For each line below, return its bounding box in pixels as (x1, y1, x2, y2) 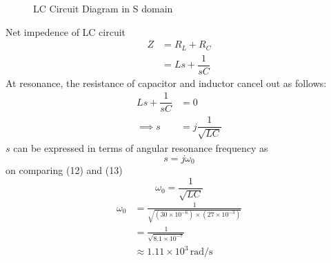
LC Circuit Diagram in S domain (33, 1, 173, 15)
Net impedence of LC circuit (6, 24, 126, 39)
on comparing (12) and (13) (6, 162, 123, 177)
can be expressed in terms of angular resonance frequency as (13, 140, 268, 155)
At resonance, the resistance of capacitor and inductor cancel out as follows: (6, 75, 327, 90)
